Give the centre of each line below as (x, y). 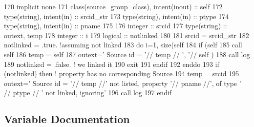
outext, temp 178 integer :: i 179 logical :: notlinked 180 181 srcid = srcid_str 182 (127, 35)
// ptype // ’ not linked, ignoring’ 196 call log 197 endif (88, 93)
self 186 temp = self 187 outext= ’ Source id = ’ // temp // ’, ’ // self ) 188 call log (127, 54)
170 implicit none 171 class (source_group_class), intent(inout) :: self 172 (113, 6)
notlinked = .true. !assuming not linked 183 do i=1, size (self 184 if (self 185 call (123, 45)
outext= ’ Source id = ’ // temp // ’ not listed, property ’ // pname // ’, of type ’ (123, 83)
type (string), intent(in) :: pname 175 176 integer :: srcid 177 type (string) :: (116, 26)
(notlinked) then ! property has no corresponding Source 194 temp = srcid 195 (122, 74)
